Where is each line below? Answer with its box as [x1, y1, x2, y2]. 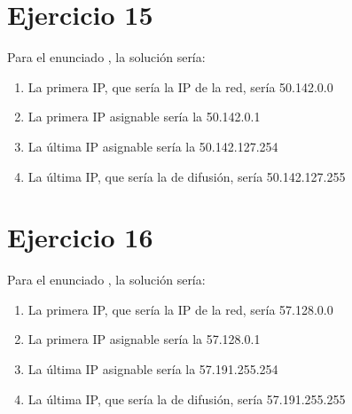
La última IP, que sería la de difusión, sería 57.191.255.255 [27, 389, 346, 408]
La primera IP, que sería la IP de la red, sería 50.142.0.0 [27, 77, 333, 96]
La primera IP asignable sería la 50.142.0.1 [27, 107, 261, 126]
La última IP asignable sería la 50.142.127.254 [27, 137, 278, 155]
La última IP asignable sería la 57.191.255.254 [27, 360, 278, 378]
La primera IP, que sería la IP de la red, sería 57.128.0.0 [27, 300, 333, 318]
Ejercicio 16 [7, 219, 153, 255]
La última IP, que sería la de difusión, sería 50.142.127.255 [27, 167, 346, 185]
